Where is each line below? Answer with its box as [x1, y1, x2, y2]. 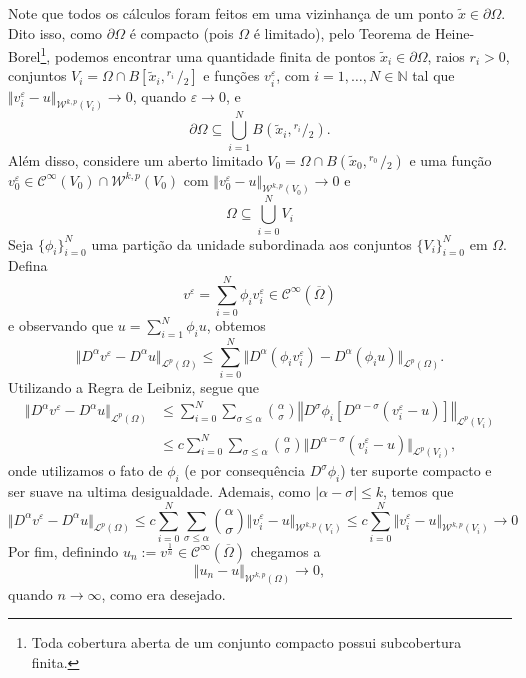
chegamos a [250, 540, 321, 561]
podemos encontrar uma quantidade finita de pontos [54, 45, 376, 66]
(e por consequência [184, 460, 305, 481]
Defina [8, 255, 48, 276]
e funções [203, 65, 260, 86]
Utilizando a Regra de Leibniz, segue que [8, 377, 259, 397]
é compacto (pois [129, 22, 234, 43]
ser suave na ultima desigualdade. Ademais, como [8, 481, 311, 502]
